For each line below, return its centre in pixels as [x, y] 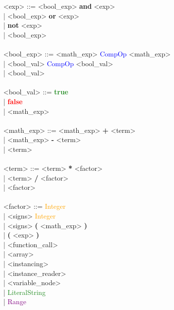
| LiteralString [25, 292]
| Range [15, 301]
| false [13, 101]
